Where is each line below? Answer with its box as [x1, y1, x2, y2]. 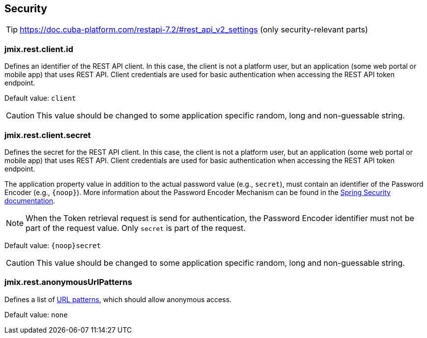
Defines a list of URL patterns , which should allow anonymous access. [4, 295, 232, 304]
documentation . [4, 196, 56, 205]
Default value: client [4, 94, 76, 103]
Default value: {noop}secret [4, 241, 101, 250]
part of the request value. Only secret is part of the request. [26, 223, 246, 233]
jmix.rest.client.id [4, 44, 73, 54]
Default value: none [4, 310, 68, 319]
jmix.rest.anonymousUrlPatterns [4, 277, 132, 287]
